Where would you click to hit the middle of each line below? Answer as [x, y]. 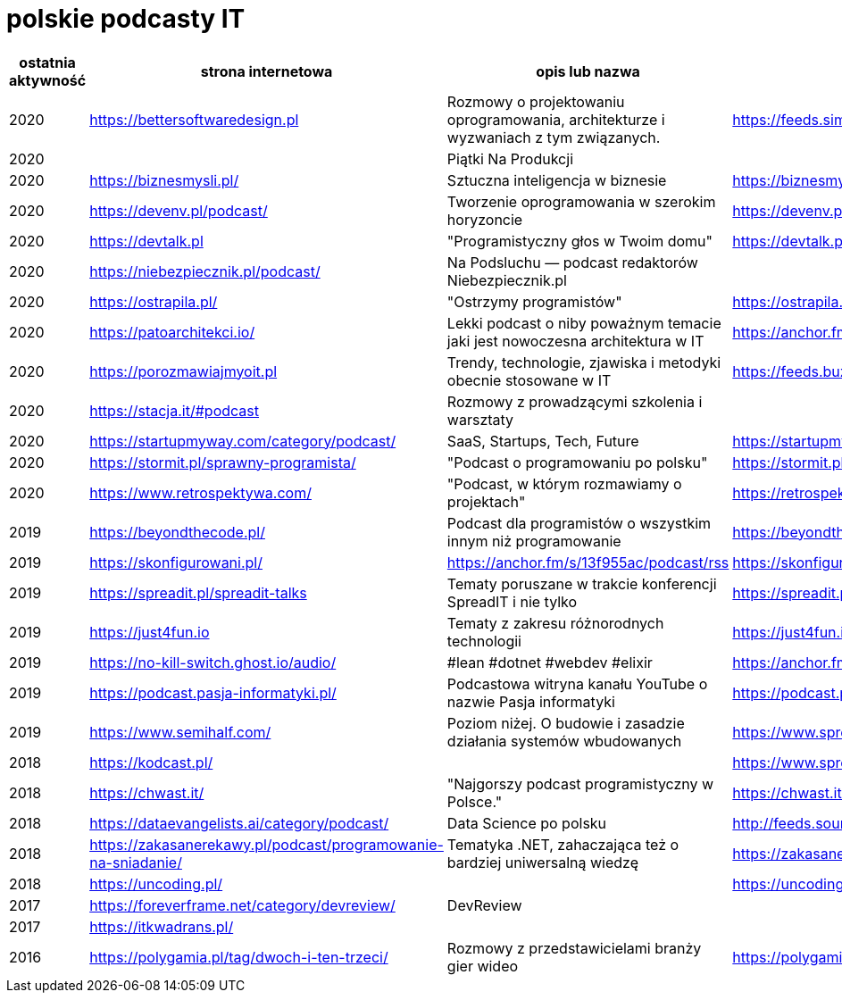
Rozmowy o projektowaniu [536, 101]
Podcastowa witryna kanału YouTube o [577, 683]
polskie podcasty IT [126, 19]
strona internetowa [267, 71]
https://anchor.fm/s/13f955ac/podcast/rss [588, 562]
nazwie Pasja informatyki [531, 701]
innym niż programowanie [534, 541]
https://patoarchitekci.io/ [172, 332]
